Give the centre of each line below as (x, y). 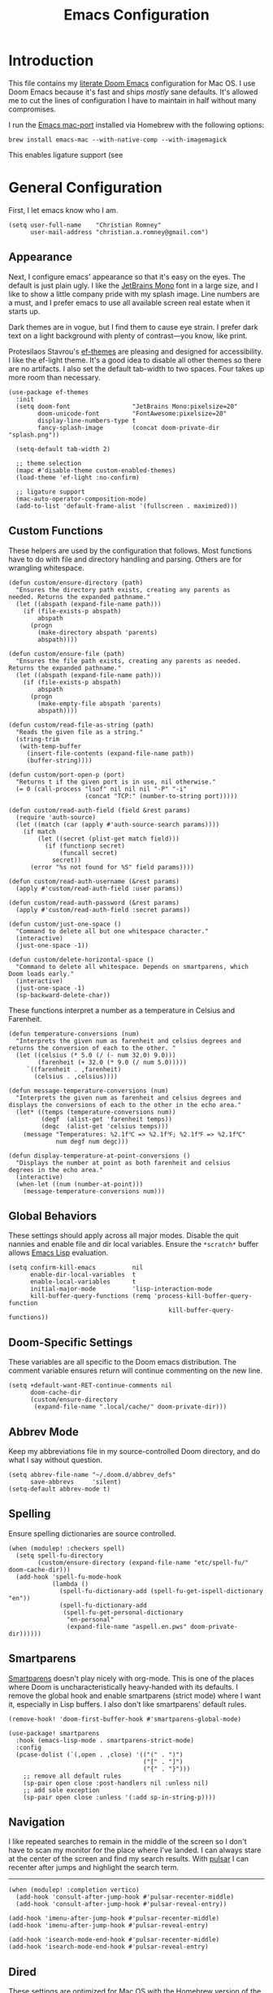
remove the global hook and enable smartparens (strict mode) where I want (135, 1696)
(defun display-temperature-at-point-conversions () (100, 1156)
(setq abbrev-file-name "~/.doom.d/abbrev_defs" (92, 1474)
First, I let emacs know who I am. (63, 210)
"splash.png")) (34, 435)
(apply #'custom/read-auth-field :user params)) (100, 888)
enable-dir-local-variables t (83, 1275)
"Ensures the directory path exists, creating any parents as (123, 590)
